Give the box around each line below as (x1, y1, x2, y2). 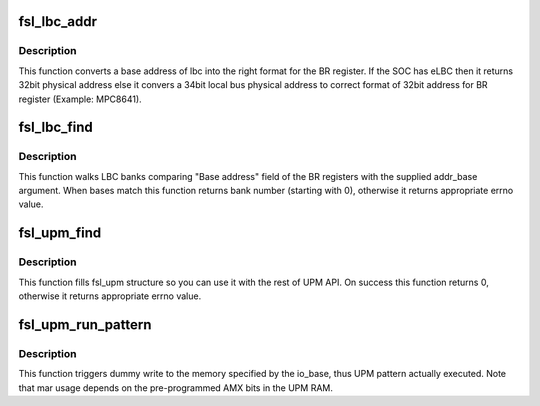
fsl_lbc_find (18, 119, 94, 136)
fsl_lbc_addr (18, 13, 98, 30)
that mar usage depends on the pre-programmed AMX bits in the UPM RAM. (18, 381, 334, 394)
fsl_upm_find (18, 225, 102, 242)
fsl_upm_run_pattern (18, 316, 152, 333)
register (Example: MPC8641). (18, 93, 142, 105)
